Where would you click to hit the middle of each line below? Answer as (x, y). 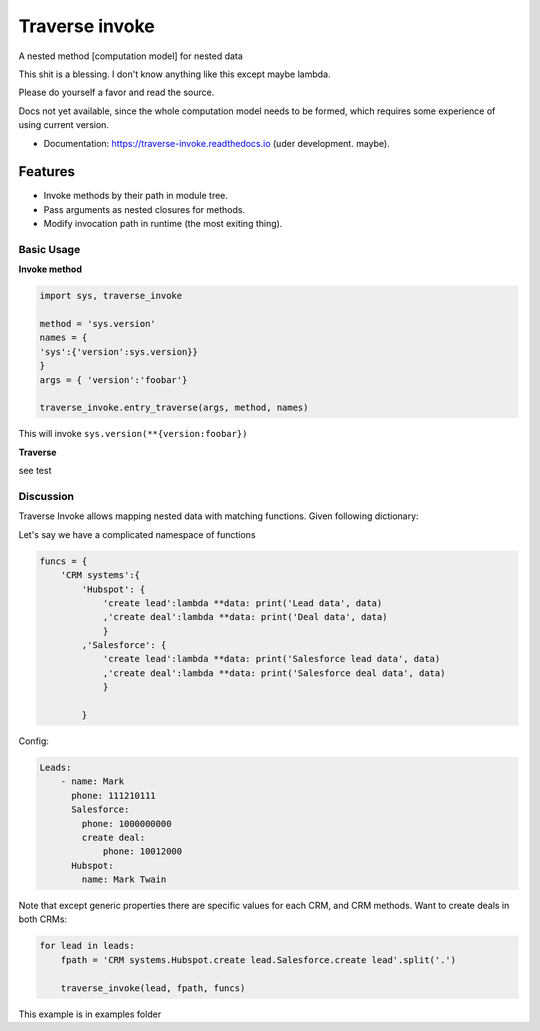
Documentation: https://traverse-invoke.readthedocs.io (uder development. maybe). (216, 143)
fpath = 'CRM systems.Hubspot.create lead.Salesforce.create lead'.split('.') (258, 959)
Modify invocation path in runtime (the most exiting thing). (163, 224)
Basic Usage (49, 249)
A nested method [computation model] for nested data (131, 56)
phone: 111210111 (114, 795)
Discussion (46, 496)
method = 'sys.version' (98, 324)
